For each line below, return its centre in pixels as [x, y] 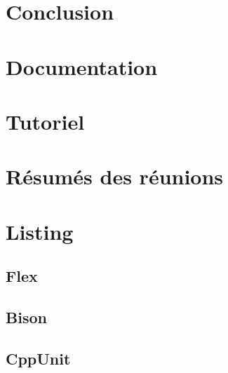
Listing [40, 231]
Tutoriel [45, 121]
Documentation [82, 66]
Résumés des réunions [115, 176]
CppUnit [38, 358]
